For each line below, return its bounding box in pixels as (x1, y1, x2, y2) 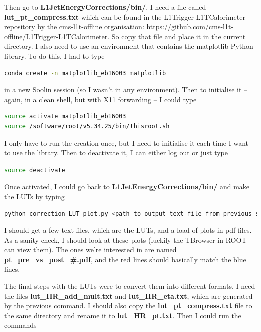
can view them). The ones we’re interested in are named (4, 244, 177, 255)
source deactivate (4, 166, 65, 174)
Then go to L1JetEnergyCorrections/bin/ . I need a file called (4, 2, 206, 12)
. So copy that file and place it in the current (107, 31, 246, 41)
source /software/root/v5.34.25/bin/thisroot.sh (4, 122, 170, 130)
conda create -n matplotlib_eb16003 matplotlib (4, 69, 166, 77)
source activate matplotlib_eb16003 (4, 113, 126, 120)
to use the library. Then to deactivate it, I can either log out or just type (4, 147, 228, 158)
